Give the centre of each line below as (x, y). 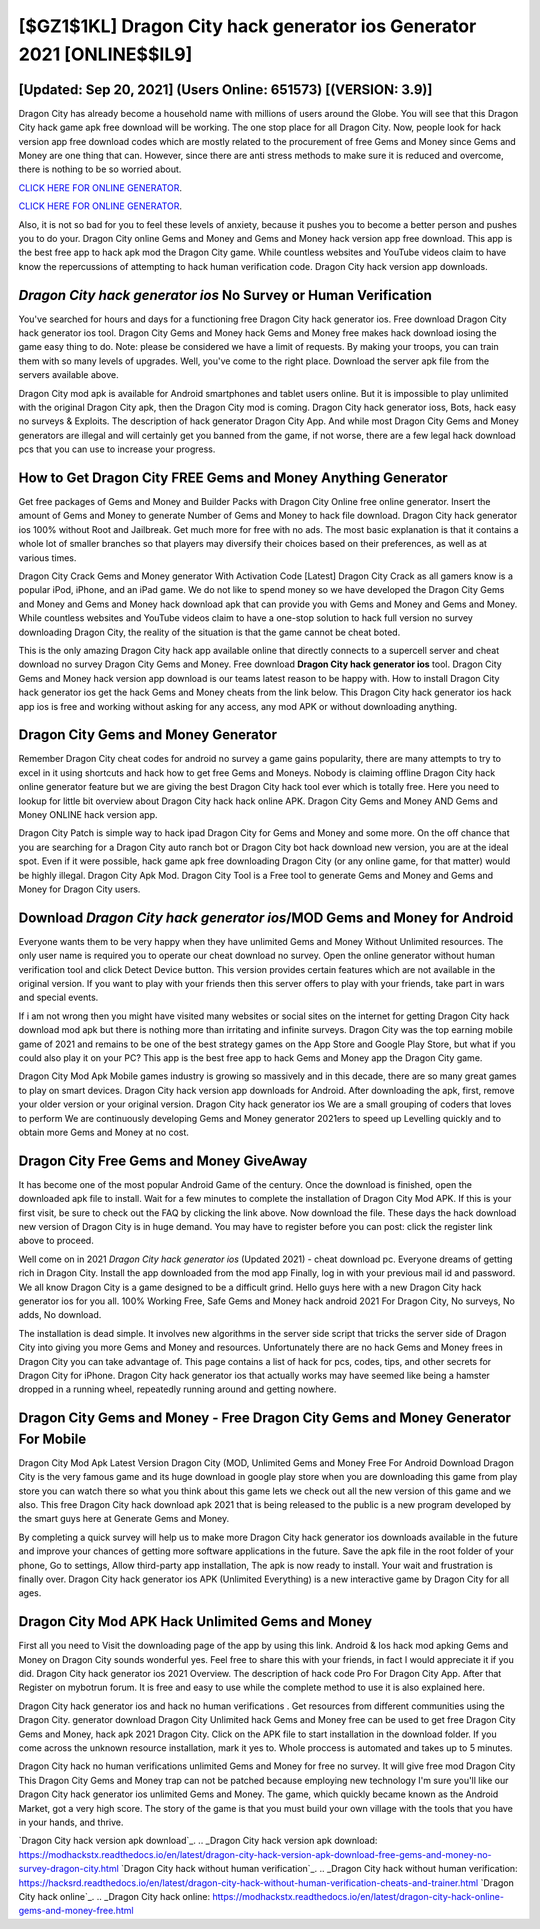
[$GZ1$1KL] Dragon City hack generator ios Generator (247, 26)
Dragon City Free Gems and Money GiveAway (163, 1160)
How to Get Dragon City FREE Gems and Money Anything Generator (233, 478)
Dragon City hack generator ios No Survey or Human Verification (225, 295)
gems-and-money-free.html (76, 1911)
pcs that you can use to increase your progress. (117, 449)
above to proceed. (56, 1241)
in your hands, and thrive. (71, 1822)
